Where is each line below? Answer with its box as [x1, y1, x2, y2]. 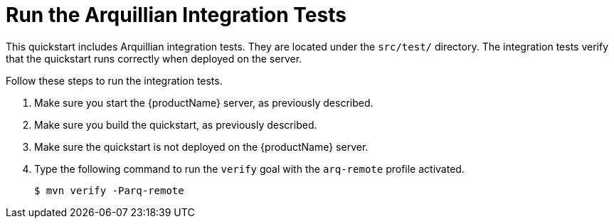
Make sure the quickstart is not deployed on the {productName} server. [34, 140, 369, 153]
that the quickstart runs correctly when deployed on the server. [6, 52, 302, 65]
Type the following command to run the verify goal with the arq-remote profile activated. [34, 162, 465, 175]
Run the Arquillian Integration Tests [6, 3, 346, 27]
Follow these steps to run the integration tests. [6, 74, 223, 87]
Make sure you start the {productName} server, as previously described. [34, 96, 374, 109]
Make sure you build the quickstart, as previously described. [34, 118, 317, 131]
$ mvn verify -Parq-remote [34, 184, 184, 196]
